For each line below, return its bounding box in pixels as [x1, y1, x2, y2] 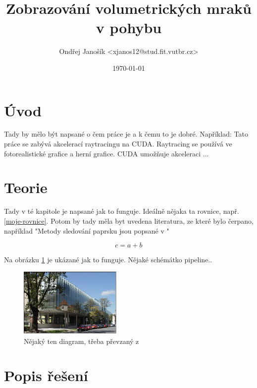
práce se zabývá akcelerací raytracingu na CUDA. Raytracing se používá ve [4, 139, 232, 149]
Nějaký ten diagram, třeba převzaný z [24, 336, 139, 346]
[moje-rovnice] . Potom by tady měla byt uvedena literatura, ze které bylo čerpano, [4, 215, 254, 226]
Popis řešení [4, 365, 88, 385]
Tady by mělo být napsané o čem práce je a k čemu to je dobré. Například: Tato [4, 129, 248, 139]
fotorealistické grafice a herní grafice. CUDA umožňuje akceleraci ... [4, 148, 209, 158]
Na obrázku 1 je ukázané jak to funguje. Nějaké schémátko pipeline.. [4, 254, 212, 265]
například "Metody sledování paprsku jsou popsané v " [4, 225, 169, 236]
